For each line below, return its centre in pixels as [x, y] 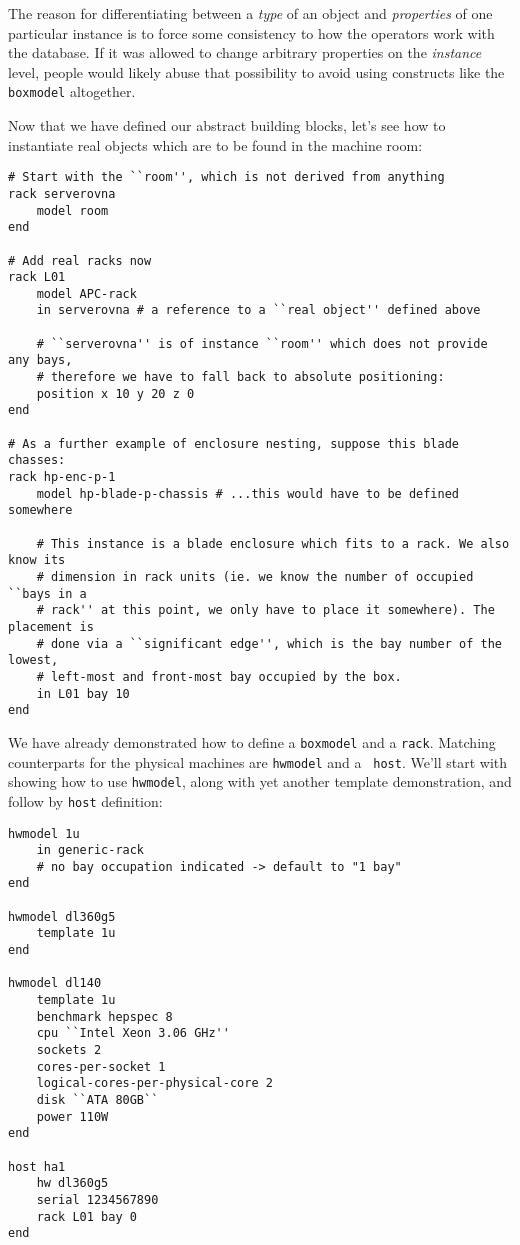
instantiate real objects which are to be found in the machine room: [215, 144]
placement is [51, 626]
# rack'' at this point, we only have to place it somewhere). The [265, 610]
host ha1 [37, 1166]
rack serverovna [62, 193]
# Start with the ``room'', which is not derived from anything [226, 177]
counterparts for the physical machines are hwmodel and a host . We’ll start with [258, 761]
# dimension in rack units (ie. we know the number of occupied [255, 576]
